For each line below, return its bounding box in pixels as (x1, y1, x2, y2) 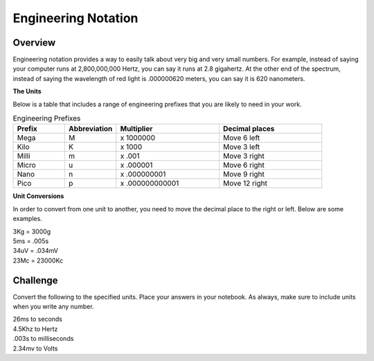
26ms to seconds (12, 315, 62, 324)
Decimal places (222, 124, 275, 134)
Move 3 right (222, 151, 265, 161)
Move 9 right (222, 170, 265, 179)
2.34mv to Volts (12, 344, 58, 353)
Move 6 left (222, 133, 260, 143)
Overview (12, 37, 56, 49)
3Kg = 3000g (12, 227, 51, 236)
